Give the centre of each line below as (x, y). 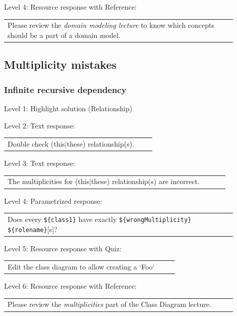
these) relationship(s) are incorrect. (145, 181)
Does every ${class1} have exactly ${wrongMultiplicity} (100, 219)
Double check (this (36, 143)
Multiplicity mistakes (61, 64)
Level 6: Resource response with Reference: (70, 286)
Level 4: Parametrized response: (53, 200)
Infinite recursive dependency (65, 89)
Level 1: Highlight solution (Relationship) (68, 108)
